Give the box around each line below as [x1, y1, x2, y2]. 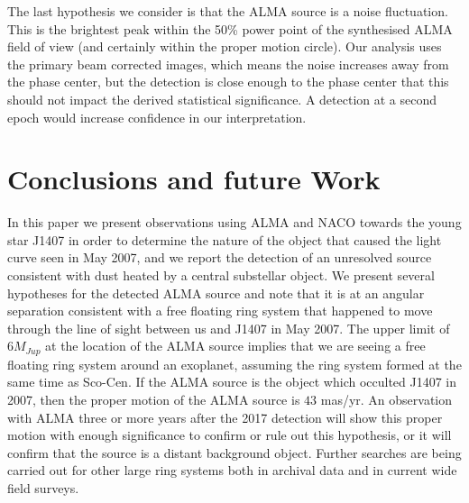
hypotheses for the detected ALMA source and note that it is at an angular [7, 283, 425, 302]
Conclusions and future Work [7, 160, 381, 197]
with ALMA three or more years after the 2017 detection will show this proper [7, 407, 443, 426]
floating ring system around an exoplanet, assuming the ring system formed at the [7, 354, 462, 373]
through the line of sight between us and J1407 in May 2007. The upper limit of [7, 318, 450, 337]
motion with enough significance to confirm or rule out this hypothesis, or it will [7, 425, 452, 444]
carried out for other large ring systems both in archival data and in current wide [7, 461, 457, 480]
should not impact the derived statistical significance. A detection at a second [7, 89, 437, 108]
